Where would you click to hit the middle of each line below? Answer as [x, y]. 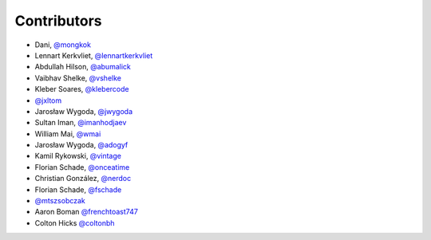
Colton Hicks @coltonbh [75, 222]
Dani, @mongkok [63, 45]
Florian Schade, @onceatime [82, 167]
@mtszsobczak [60, 201]
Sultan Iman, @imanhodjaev [81, 123]
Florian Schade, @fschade [78, 189]
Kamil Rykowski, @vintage [78, 156]
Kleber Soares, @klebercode [82, 89]
